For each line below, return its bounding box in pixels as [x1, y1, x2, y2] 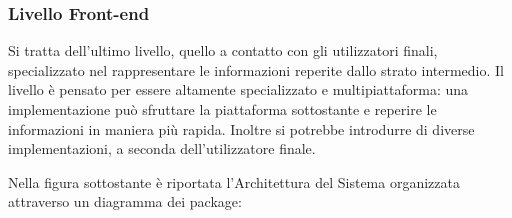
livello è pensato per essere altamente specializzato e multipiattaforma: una [8, 79, 469, 100]
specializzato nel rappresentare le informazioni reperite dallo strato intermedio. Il [8, 59, 504, 80]
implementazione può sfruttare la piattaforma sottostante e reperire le [8, 99, 437, 119]
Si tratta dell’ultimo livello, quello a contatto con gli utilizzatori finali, [8, 40, 438, 61]
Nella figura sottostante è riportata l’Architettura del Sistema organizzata [8, 171, 460, 192]
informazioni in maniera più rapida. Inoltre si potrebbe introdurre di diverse [8, 118, 475, 139]
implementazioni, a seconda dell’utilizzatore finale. [8, 138, 316, 159]
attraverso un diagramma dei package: [8, 191, 242, 212]
